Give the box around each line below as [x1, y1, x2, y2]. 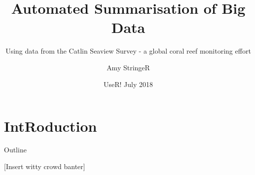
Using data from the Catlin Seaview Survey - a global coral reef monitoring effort [5, 46, 251, 56]
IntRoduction [4, 116, 97, 136]
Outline [4, 145, 27, 155]
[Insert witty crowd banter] [4, 161, 85, 171]
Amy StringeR [107, 62, 150, 72]
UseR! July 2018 [103, 79, 153, 89]
